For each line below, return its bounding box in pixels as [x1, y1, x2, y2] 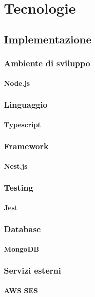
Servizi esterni [4, 264, 61, 277]
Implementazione [4, 31, 92, 46]
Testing [4, 181, 33, 194]
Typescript [4, 119, 41, 129]
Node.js [4, 78, 30, 88]
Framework [4, 140, 49, 152]
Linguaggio [4, 99, 48, 111]
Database [4, 223, 41, 235]
